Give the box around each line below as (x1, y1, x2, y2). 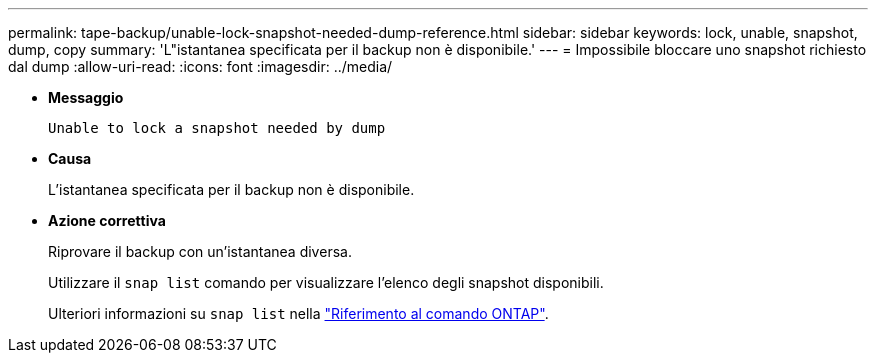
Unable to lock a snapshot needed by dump (48, 120, 386, 136)
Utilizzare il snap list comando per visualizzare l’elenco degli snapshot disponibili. (48, 274, 604, 291)
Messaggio (48, 89, 124, 106)
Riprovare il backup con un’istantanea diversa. (48, 243, 352, 260)
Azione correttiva (48, 212, 166, 229)
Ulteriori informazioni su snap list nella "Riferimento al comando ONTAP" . (48, 305, 549, 322)
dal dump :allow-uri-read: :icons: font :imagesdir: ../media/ (8, 58, 393, 75)
